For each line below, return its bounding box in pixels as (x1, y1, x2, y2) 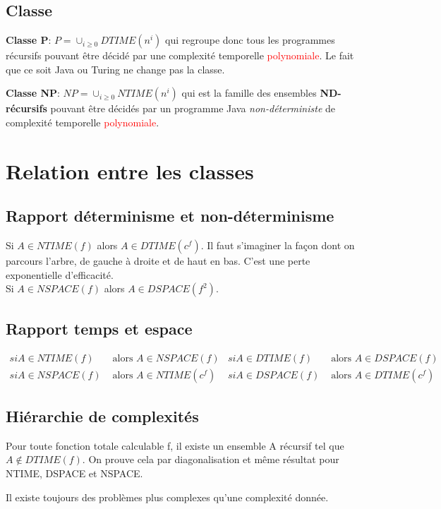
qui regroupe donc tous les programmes (165, 32, 335, 47)
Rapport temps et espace (6, 317, 193, 339)
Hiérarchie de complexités (6, 405, 199, 426)
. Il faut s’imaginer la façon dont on (200, 238, 355, 253)
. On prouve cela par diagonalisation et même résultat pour (82, 452, 339, 467)
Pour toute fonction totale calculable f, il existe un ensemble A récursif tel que (6, 438, 344, 453)
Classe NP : (6, 85, 60, 100)
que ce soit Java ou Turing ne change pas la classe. (6, 61, 225, 76)
